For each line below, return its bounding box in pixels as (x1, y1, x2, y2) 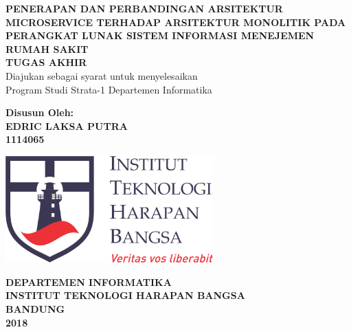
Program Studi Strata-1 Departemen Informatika (5, 82, 212, 96)
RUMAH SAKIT (5, 41, 89, 56)
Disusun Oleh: (5, 105, 74, 120)
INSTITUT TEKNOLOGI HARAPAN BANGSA (5, 288, 245, 302)
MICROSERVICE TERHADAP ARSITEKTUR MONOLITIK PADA (5, 14, 346, 29)
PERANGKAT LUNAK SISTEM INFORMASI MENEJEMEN (5, 28, 315, 43)
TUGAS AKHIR (5, 55, 87, 69)
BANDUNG (5, 302, 65, 316)
